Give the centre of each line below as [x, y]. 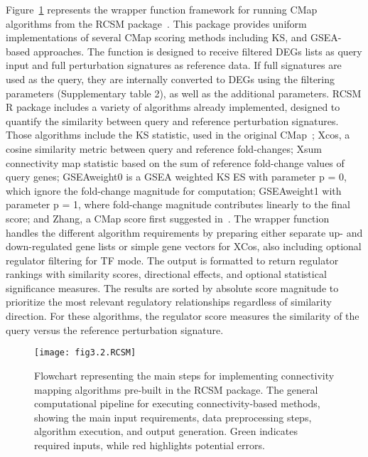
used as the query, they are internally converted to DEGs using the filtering [171, 79]
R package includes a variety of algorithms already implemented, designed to [173, 107]
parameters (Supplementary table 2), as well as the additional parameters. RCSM [184, 93]
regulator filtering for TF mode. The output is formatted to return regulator [172, 260]
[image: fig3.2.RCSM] [85, 353]
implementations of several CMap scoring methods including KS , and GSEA [172, 37]
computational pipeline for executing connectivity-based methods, [177, 403]
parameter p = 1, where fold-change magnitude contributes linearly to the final [178, 204]
